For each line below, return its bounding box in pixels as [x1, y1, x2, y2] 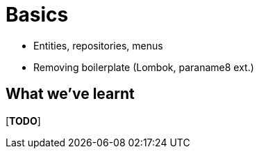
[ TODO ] [6, 114, 41, 127]
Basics [6, 3, 69, 26]
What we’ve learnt [6, 85, 135, 103]
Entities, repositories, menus [33, 39, 163, 52]
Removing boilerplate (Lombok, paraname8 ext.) [33, 61, 254, 73]
